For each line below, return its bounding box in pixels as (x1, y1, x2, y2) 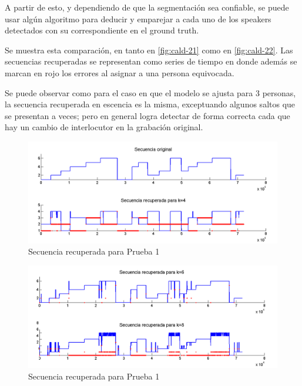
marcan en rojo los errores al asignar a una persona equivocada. (5, 66, 234, 79)
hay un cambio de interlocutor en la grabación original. (5, 121, 203, 133)
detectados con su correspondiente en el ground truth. (5, 24, 199, 36)
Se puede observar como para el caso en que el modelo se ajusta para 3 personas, (5, 86, 296, 99)
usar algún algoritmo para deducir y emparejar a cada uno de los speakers (5, 12, 271, 25)
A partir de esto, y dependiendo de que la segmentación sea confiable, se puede (5, 1, 289, 13)
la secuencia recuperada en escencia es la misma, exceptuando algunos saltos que (5, 98, 296, 110)
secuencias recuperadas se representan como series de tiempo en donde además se (5, 55, 297, 67)
